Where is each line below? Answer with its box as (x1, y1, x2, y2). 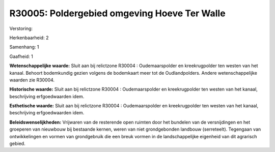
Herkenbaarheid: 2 (9, 35, 49, 41)
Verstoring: (9, 25, 33, 32)
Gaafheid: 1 (9, 53, 33, 59)
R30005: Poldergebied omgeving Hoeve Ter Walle (9, 8, 226, 19)
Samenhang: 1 (9, 44, 39, 50)
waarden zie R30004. (9, 77, 55, 83)
